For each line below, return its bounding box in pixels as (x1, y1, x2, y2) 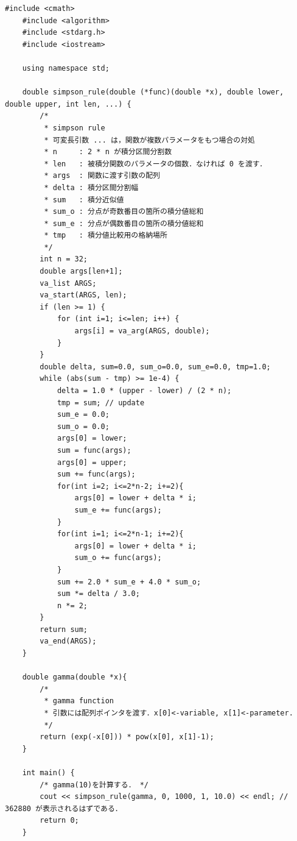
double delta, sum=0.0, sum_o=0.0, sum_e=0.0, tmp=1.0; (40, 362, 271, 371)
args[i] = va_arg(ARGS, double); (74, 327, 210, 336)
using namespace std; (22, 63, 110, 73)
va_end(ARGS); (40, 637, 97, 646)
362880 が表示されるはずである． (5, 804, 122, 813)
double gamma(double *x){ (22, 673, 127, 682)
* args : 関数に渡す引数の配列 (44, 171, 160, 180)
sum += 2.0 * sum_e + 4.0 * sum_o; (57, 577, 201, 586)
